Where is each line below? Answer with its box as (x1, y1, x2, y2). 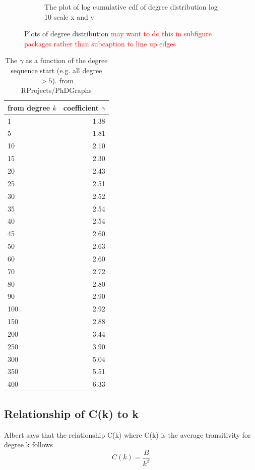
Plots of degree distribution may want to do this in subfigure (24, 28, 212, 39)
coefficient (63, 102, 99, 113)
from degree (8, 102, 50, 113)
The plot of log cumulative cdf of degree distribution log (44, 2, 218, 12)
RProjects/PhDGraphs (21, 85, 92, 95)
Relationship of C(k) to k (4, 405, 139, 421)
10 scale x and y (44, 11, 94, 22)
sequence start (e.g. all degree (11, 65, 102, 75)
